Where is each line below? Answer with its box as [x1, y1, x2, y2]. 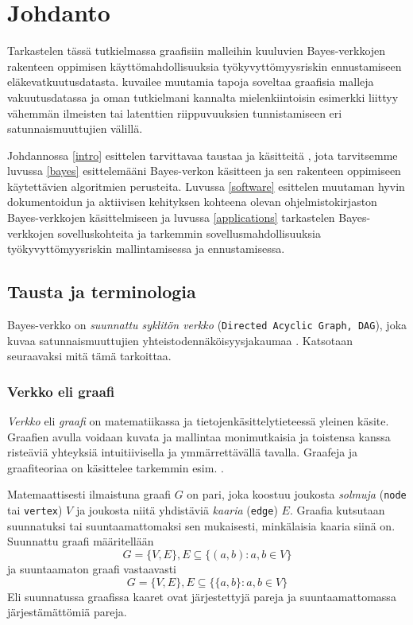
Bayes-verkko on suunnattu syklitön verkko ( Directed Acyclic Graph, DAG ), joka [7, 316, 407, 333]
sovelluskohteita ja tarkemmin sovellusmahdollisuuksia [57, 224, 321, 241]
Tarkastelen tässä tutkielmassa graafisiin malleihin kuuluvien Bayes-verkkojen [7, 42, 386, 59]
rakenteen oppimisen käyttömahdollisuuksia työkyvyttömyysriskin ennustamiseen [7, 57, 402, 74]
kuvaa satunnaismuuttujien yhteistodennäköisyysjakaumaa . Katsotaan [7, 332, 353, 348]
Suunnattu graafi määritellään [7, 533, 154, 549]
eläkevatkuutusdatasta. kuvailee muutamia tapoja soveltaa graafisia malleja [7, 73, 374, 90]
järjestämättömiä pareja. [7, 604, 127, 620]
